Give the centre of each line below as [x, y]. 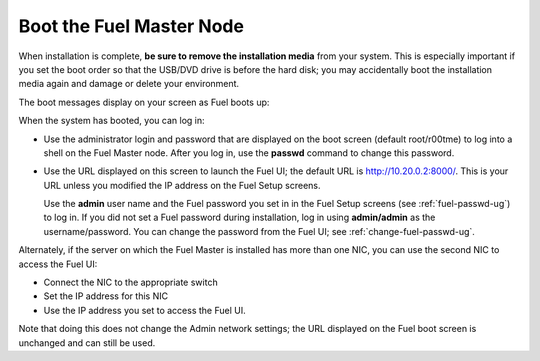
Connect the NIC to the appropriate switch [131, 282]
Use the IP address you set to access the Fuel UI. [144, 310]
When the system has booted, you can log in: [111, 121]
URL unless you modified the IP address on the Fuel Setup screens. [182, 185]
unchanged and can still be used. [87, 342]
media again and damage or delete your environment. [129, 84]
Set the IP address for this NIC [106, 296]
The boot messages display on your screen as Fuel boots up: [144, 102]
